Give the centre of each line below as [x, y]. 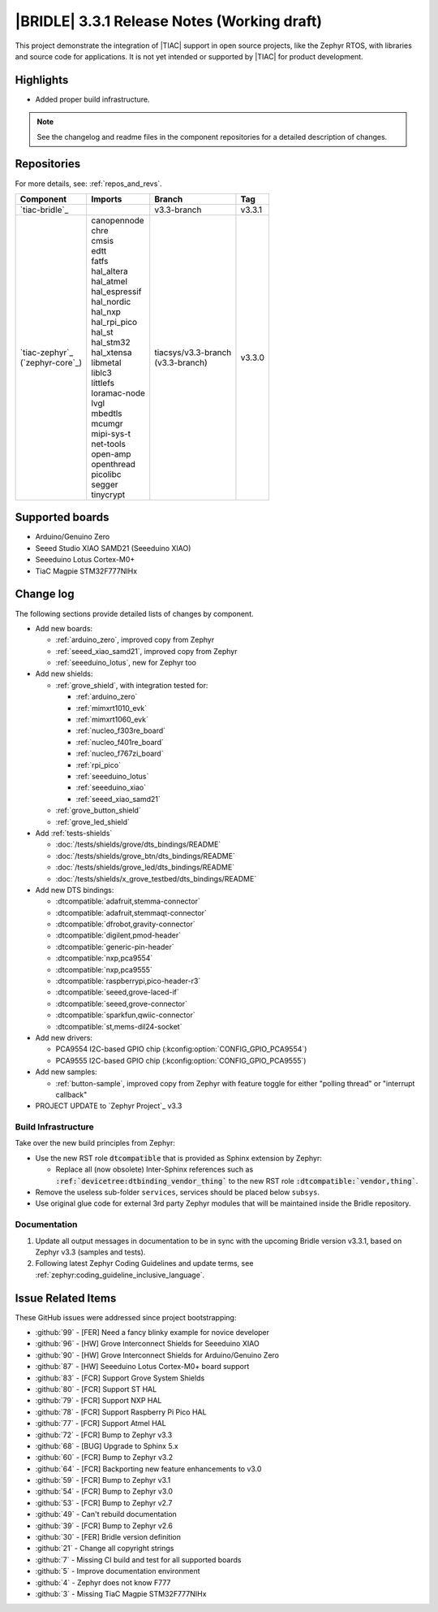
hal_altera [110, 271]
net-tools [108, 444]
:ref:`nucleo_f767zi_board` [120, 754]
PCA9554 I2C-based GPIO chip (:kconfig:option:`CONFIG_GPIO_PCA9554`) [181, 1049]
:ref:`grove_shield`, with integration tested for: [132, 685]
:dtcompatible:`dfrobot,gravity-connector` [125, 924]
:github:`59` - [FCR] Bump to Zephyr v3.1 [103, 1480]
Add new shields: [64, 674]
